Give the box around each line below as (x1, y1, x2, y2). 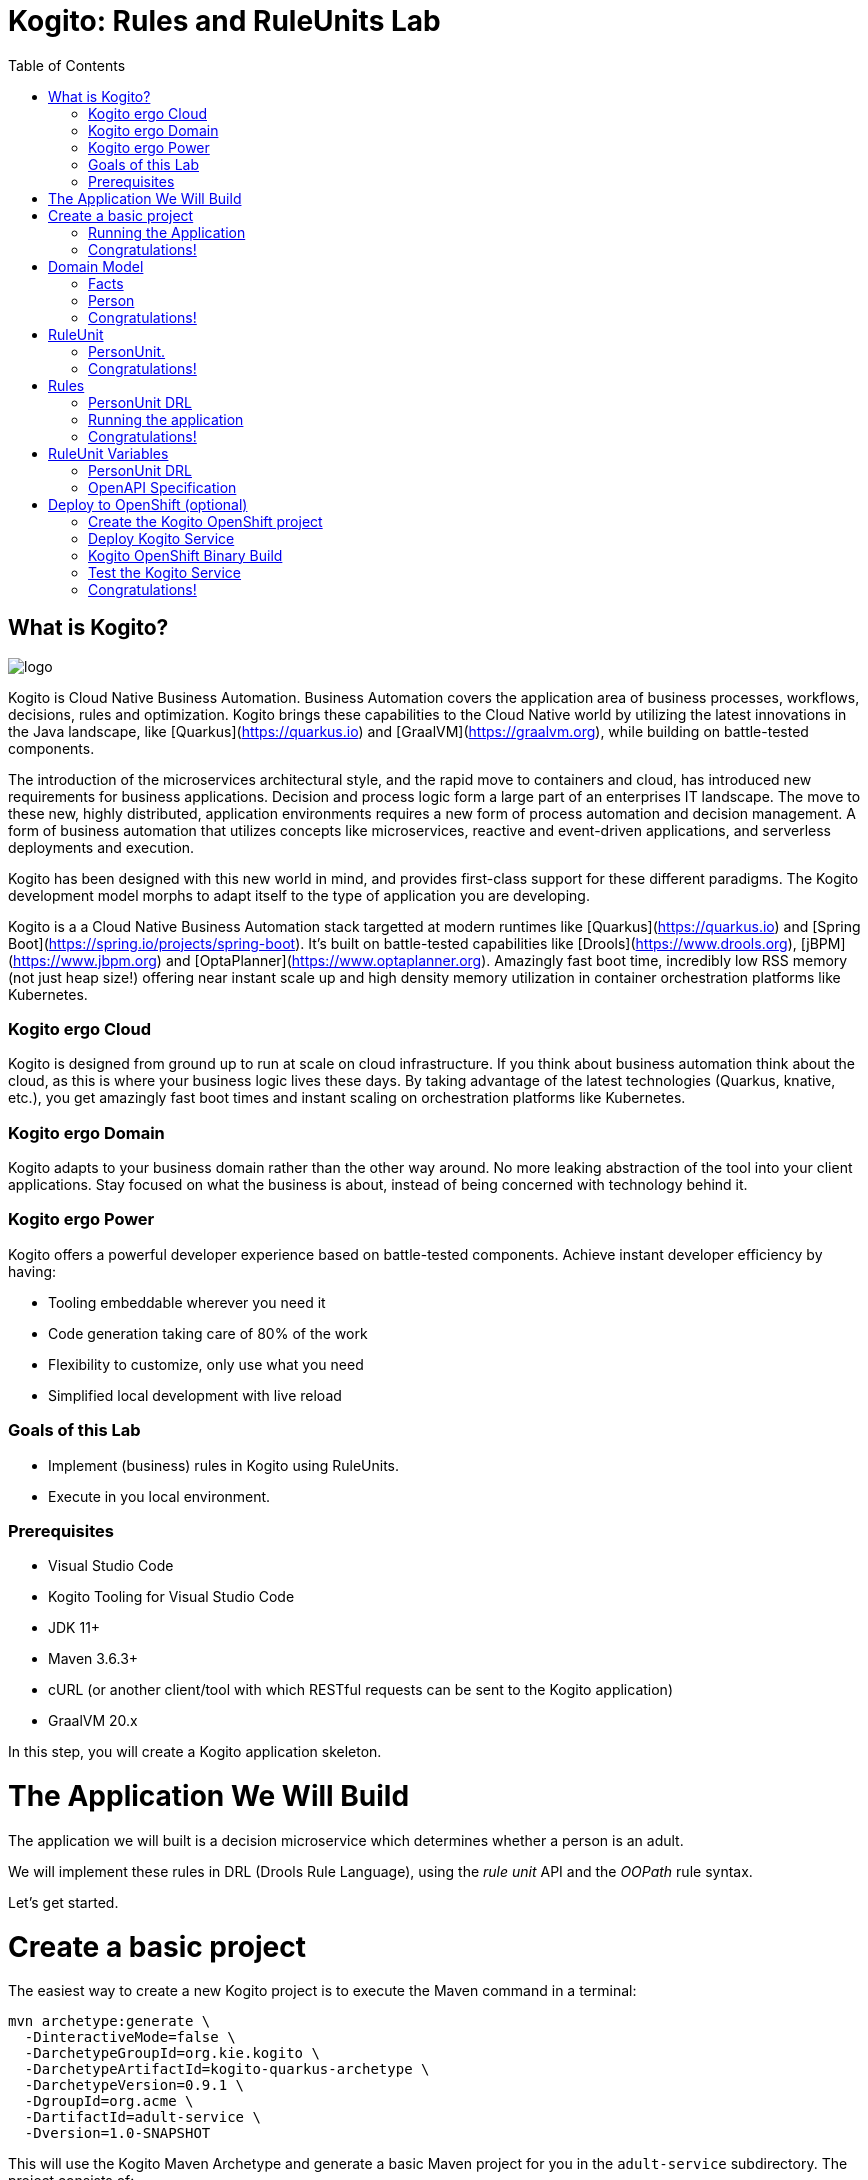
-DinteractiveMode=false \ (24, 2029, 236, 2046)
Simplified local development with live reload (48, 1386, 342, 1404)
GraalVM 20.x (48, 1712, 138, 1730)
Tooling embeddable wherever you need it (48, 1293, 326, 1311)
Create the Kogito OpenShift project (88, 512, 323, 530)
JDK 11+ (48, 1619, 101, 1637)
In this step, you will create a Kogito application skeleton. (8, 1743, 382, 1761)
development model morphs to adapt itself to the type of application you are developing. (8, 886, 590, 904)
